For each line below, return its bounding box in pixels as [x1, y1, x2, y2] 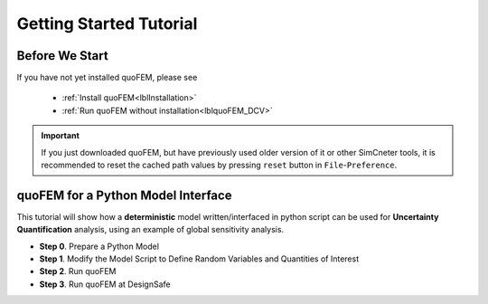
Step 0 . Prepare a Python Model [39, 241, 160, 252]
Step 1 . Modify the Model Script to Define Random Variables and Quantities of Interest [39, 253, 360, 264]
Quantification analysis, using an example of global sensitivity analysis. [16, 224, 285, 235]
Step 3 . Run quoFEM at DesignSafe [39, 279, 171, 290]
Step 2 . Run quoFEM [39, 266, 117, 277]
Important [41, 130, 80, 141]
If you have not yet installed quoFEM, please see [16, 72, 198, 83]
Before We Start [16, 48, 108, 63]
